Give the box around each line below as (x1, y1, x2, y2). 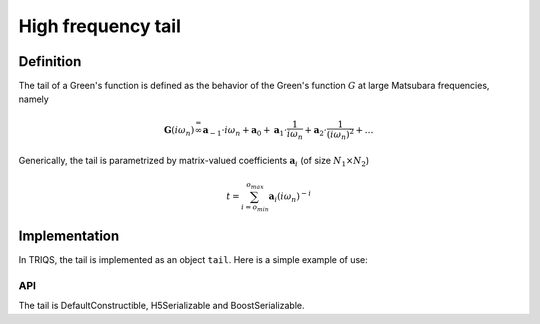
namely (18, 93, 49, 105)
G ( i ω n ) (163, 124, 195, 138)
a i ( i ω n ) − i (268, 188, 312, 204)
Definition (18, 53, 82, 70)
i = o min (241, 203, 270, 214)
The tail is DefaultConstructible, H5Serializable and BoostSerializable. (18, 300, 305, 312)
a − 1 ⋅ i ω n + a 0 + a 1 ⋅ (202, 124, 288, 138)
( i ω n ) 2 (326, 127, 355, 142)
